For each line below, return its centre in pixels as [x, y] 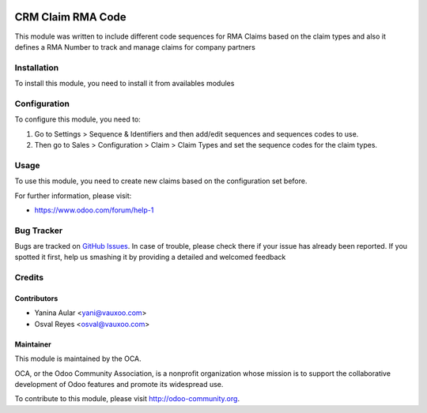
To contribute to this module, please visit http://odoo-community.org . [127, 399]
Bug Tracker [39, 231]
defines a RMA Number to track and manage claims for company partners [135, 47]
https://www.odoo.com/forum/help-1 [94, 210]
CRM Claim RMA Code [70, 17]
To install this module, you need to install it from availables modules [125, 84]
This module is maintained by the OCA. [78, 359]
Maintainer [33, 344]
